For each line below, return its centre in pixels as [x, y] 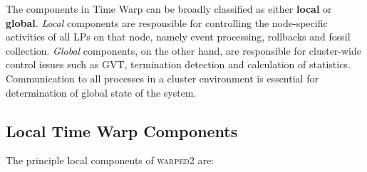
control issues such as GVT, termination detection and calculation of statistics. [178, 64]
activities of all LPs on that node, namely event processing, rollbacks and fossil [178, 37]
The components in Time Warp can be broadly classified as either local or [169, 9]
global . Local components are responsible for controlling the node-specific [167, 22]
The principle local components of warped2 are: [110, 160]
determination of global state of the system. [101, 92]
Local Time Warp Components [122, 130]
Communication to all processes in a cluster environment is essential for [162, 78]
